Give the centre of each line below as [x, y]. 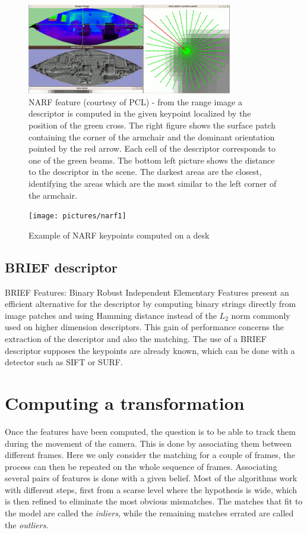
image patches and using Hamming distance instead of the [111, 315]
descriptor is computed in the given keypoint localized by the [140, 113]
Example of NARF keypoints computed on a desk [119, 235]
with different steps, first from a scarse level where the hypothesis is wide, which [151, 489]
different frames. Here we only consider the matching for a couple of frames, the [150, 455]
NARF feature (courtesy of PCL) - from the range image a [135, 101]
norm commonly [261, 315]
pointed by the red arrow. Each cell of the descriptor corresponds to [152, 148]
